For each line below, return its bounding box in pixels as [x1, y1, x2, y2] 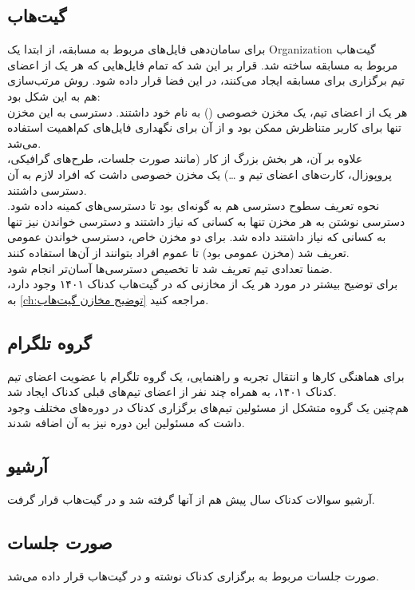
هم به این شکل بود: [7, 87, 101, 104]
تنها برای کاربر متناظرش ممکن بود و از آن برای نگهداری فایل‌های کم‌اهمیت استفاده [7, 119, 401, 136]
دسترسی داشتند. [7, 181, 87, 198]
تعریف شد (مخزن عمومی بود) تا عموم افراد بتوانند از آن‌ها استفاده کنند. [7, 244, 350, 260]
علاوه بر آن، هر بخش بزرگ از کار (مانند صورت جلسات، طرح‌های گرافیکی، [7, 150, 363, 167]
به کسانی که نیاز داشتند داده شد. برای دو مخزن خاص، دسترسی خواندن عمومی [7, 228, 386, 245]
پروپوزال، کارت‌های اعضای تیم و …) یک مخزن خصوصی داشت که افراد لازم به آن [7, 165, 392, 182]
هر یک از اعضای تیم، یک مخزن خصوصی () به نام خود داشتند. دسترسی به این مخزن [7, 103, 408, 120]
